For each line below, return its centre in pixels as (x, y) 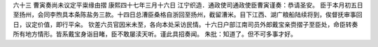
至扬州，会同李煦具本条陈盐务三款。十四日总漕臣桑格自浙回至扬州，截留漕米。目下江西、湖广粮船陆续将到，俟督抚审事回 (188, 15)
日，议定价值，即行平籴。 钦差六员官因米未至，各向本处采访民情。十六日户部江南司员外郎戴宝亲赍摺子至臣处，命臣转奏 (185, 24)
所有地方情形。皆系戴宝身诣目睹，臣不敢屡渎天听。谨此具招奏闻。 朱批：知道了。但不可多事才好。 (155, 34)
